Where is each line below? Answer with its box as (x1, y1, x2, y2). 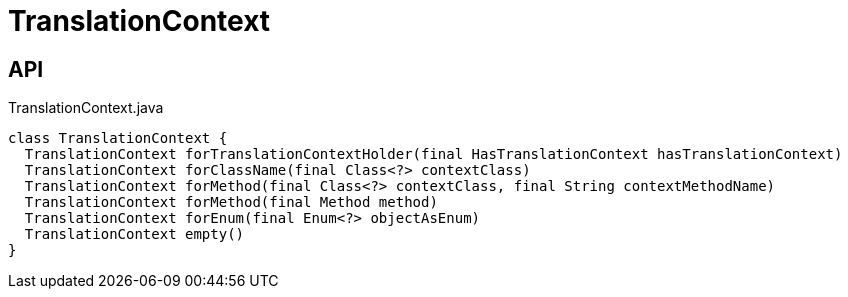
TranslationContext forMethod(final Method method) (24, 194, 438, 211)
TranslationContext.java (8, 99, 164, 117)
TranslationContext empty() (24, 226, 245, 243)
